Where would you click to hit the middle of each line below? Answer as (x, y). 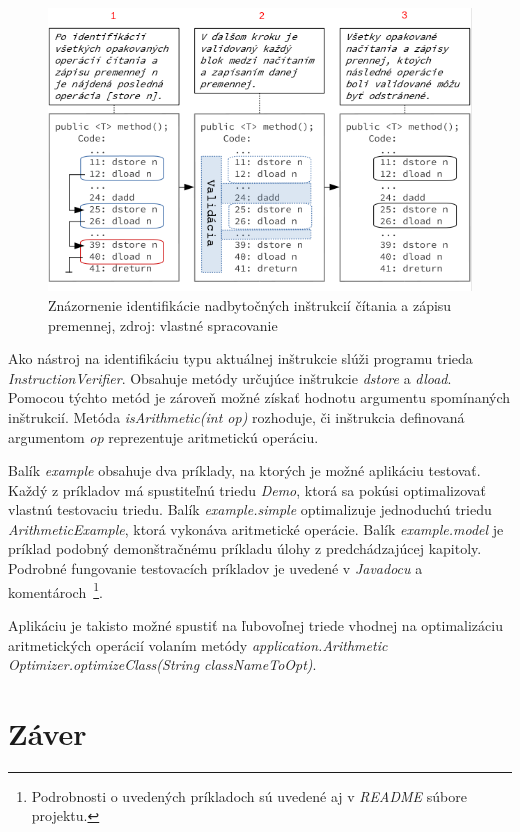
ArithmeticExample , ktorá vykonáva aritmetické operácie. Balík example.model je (256, 528)
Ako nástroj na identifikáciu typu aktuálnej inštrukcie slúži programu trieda (240, 358)
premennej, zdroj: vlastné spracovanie (163, 324)
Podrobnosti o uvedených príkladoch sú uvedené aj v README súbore (249, 795)
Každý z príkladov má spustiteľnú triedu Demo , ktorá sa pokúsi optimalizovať (247, 489)
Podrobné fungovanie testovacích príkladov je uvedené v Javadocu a (215, 568)
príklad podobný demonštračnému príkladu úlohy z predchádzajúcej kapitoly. (245, 548)
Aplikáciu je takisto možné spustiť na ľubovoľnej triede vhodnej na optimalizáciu (255, 624)
